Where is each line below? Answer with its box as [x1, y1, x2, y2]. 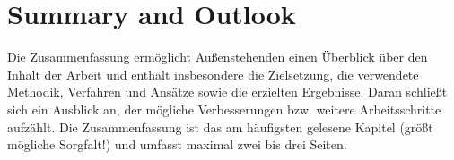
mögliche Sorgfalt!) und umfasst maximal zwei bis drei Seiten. [7, 135, 347, 154]
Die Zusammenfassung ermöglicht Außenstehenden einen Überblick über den [7, 47, 428, 66]
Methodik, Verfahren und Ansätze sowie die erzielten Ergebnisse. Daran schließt [7, 82, 448, 101]
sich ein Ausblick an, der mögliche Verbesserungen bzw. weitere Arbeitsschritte [7, 99, 441, 118]
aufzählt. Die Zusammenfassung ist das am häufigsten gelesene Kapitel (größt [7, 117, 433, 136]
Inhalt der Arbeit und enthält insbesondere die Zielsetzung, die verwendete [7, 64, 419, 83]
